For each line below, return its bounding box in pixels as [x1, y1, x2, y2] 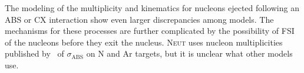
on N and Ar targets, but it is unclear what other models [86, 47, 293, 60]
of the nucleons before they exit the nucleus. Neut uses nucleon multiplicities [5, 36, 283, 48]
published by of [5, 47, 64, 60]
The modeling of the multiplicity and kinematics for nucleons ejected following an [5, 2, 299, 13]
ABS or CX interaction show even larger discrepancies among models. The [5, 13, 274, 25]
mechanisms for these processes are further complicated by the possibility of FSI [5, 25, 295, 37]
